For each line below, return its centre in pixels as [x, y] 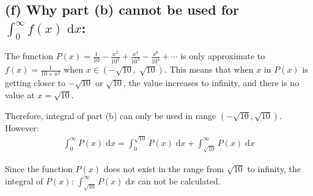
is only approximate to [223, 56]
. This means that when [209, 69]
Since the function [39, 168]
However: [22, 127]
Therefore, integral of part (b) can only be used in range [111, 115]
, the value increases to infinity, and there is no [211, 83]
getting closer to [35, 83]
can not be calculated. [179, 180]
